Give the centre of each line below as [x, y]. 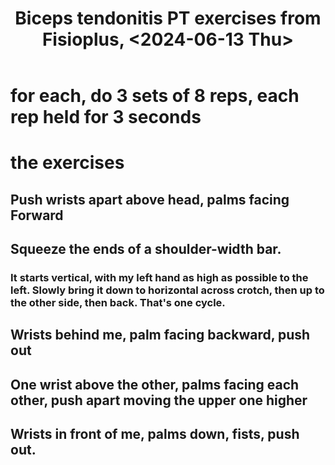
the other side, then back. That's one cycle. [118, 303]
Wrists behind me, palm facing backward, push [160, 335]
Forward [37, 215]
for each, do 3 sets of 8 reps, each [155, 96]
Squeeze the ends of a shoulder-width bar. [146, 249]
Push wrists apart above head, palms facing [150, 199]
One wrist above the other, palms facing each [155, 384]
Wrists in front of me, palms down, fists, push [155, 434]
